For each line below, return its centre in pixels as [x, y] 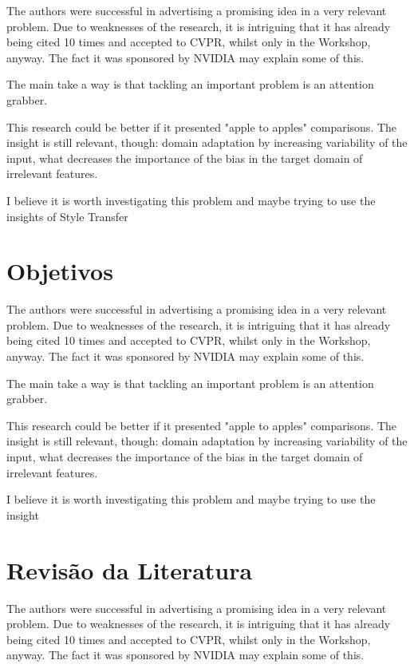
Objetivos [60, 271]
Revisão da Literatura [130, 569]
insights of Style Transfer [67, 216]
